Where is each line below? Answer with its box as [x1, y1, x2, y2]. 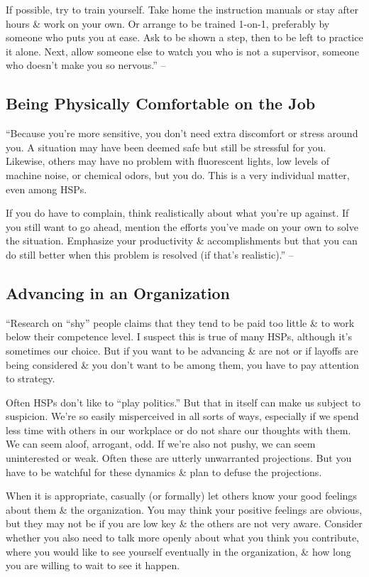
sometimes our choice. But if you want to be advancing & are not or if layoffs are [6, 343, 358, 357]
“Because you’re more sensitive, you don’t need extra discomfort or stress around [6, 126, 358, 141]
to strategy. [6, 371, 55, 386]
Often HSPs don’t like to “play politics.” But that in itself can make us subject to [6, 394, 361, 409]
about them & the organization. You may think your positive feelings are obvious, [6, 502, 363, 517]
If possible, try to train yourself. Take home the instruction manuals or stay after [6, 2, 358, 16]
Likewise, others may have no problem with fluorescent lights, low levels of [6, 153, 330, 168]
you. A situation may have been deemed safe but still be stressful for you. [6, 139, 326, 154]
